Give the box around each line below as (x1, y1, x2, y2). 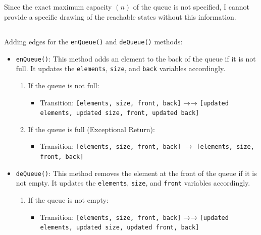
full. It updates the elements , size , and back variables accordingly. (16, 63, 226, 74)
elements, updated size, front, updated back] (40, 109, 199, 117)
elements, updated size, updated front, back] (40, 224, 199, 231)
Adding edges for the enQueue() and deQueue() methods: (4, 36, 183, 46)
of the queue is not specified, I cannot (133, 2, 250, 12)
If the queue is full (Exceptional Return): (28, 124, 155, 134)
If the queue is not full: (28, 80, 99, 90)
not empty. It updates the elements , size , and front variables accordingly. (16, 178, 250, 188)
